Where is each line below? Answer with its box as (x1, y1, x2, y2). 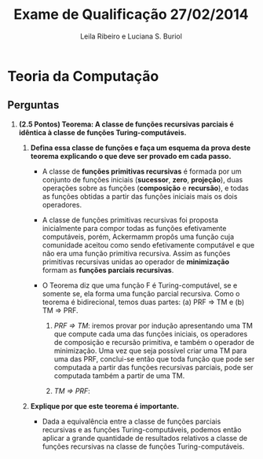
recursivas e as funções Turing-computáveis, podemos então (42, 424, 242, 434)
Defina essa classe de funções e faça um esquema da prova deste (30, 143, 251, 152)
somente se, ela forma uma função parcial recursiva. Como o (42, 288, 240, 298)
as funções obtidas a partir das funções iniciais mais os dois (42, 191, 238, 201)
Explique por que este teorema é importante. (30, 401, 180, 410)
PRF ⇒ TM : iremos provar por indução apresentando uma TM (53, 321, 253, 330)
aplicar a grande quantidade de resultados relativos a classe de (42, 433, 248, 442)
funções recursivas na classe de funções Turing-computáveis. (42, 442, 245, 451)
